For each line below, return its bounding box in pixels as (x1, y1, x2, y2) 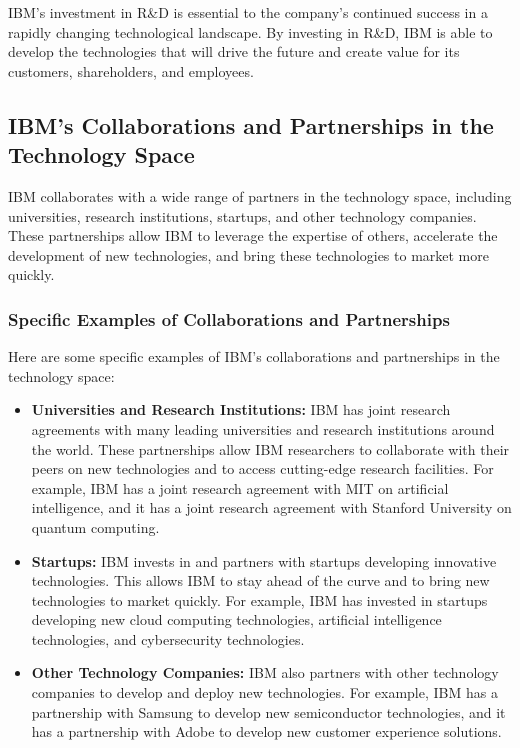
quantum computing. (31, 516, 160, 537)
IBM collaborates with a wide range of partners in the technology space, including (8, 185, 512, 206)
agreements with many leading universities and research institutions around (31, 418, 495, 439)
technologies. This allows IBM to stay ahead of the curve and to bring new (31, 570, 490, 591)
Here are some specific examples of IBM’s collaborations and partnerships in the (8, 346, 500, 367)
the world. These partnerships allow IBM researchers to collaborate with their (31, 438, 510, 459)
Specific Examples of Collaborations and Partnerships (8, 306, 450, 331)
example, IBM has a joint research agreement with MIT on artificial (31, 477, 449, 498)
